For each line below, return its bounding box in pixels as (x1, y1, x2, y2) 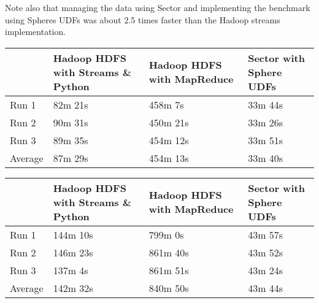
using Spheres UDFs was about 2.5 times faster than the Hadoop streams (5, 13, 280, 26)
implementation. (5, 25, 66, 38)
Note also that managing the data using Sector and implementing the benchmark (5, 1, 310, 13)
